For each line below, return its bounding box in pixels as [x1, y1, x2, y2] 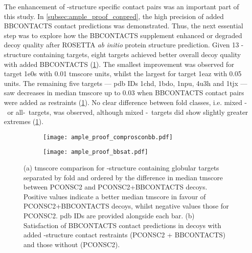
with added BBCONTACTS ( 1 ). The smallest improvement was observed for [4, 59, 234, 69]
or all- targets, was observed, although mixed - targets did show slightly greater [7, 106, 248, 117]
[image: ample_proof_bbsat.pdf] [43, 148, 148, 156]
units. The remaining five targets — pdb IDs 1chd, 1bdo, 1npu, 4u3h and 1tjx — [4, 78, 248, 88]
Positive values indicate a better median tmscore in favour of [23, 191, 206, 201]
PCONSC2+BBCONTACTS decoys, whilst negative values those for [23, 201, 229, 211]
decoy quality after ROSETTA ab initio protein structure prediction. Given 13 [4, 40, 239, 50]
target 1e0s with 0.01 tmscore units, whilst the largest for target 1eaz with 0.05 [4, 68, 242, 79]
